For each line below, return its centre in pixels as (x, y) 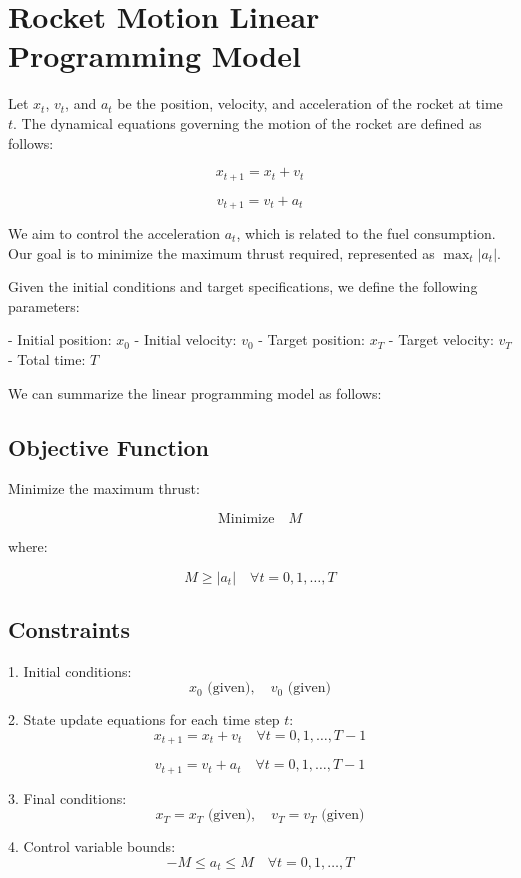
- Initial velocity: (185, 339)
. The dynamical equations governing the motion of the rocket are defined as (247, 122)
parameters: (44, 305)
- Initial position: (60, 339)
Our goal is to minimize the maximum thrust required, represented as (221, 252)
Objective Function (109, 446)
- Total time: (47, 358)
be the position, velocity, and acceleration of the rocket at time (310, 103)
